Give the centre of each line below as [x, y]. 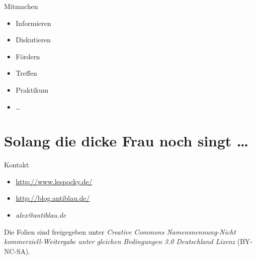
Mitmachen [21, 6]
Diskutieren [33, 40]
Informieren [33, 23]
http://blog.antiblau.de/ [53, 198]
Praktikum [32, 89]
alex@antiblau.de [41, 215]
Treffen [26, 73]
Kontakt [17, 165]
